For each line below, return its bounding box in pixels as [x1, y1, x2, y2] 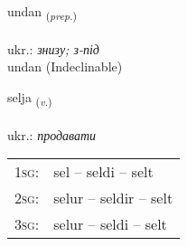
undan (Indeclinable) [7, 57, 123, 76]
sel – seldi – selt [53, 161, 154, 183]
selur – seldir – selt [53, 187, 173, 209]
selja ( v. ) [7, 87, 52, 109]
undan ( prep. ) [7, 2, 78, 23]
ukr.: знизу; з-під [7, 39, 99, 58]
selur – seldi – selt [53, 213, 167, 235]
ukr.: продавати [7, 125, 97, 144]
